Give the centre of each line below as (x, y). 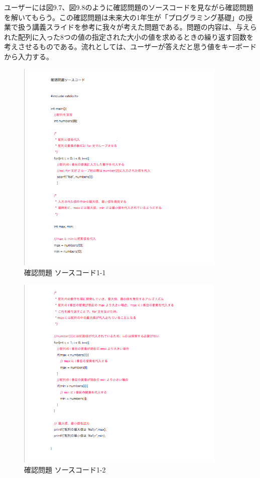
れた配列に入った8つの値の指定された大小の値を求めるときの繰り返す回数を (129, 36)
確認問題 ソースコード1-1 (65, 272)
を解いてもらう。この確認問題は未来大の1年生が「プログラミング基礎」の (125, 17)
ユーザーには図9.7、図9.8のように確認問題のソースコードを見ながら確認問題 (129, 7)
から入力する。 (29, 56)
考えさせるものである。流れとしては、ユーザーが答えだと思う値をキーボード (130, 47)
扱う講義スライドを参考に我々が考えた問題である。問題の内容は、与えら (137, 27)
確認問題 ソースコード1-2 (65, 469)
